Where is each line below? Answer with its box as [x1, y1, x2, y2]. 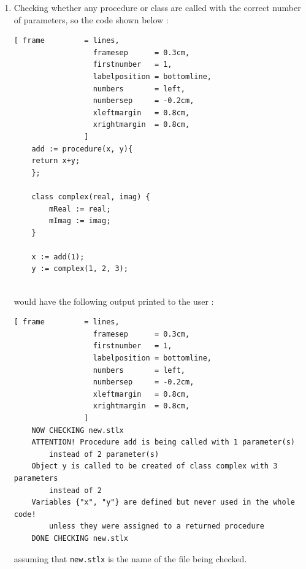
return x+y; [31, 156, 80, 166]
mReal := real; [49, 204, 111, 213]
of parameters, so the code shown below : [13, 13, 169, 26]
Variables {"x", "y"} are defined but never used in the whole [31, 498, 295, 507]
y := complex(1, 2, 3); [31, 264, 128, 273]
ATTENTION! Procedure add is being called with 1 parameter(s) [31, 438, 295, 447]
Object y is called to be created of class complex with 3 [31, 462, 278, 471]
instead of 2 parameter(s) [49, 449, 159, 459]
